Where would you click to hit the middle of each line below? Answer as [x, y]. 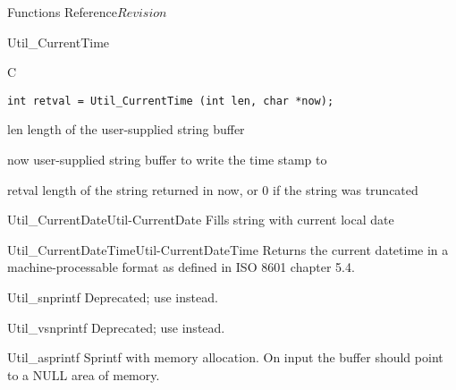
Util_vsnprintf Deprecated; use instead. [116, 327]
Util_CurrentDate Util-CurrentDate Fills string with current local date [201, 220]
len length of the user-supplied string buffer [126, 129]
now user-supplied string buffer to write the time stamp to [167, 160]
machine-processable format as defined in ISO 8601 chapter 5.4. [181, 267]
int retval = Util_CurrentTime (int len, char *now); [171, 101]
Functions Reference [63, 12]
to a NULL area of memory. [84, 374]
